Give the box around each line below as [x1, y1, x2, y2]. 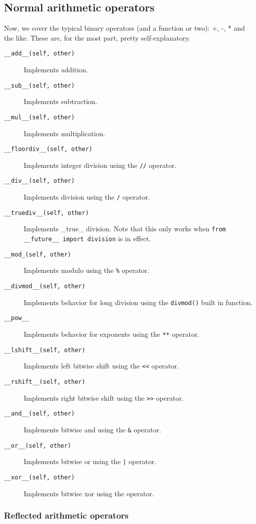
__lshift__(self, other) [4, 346, 85, 354]
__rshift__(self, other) [4, 378, 85, 385]
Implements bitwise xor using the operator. [24, 488, 154, 498]
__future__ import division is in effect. [24, 233, 151, 244]
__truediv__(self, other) [4, 209, 89, 216]
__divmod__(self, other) [4, 283, 85, 290]
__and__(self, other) [4, 410, 75, 418]
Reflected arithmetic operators [4, 509, 128, 522]
